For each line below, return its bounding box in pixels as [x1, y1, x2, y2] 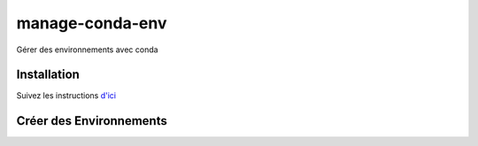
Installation [16, 67, 80, 82]
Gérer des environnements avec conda [16, 44, 158, 55]
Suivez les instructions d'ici [16, 90, 117, 101]
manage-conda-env [16, 13, 167, 33]
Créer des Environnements [16, 113, 167, 128]
